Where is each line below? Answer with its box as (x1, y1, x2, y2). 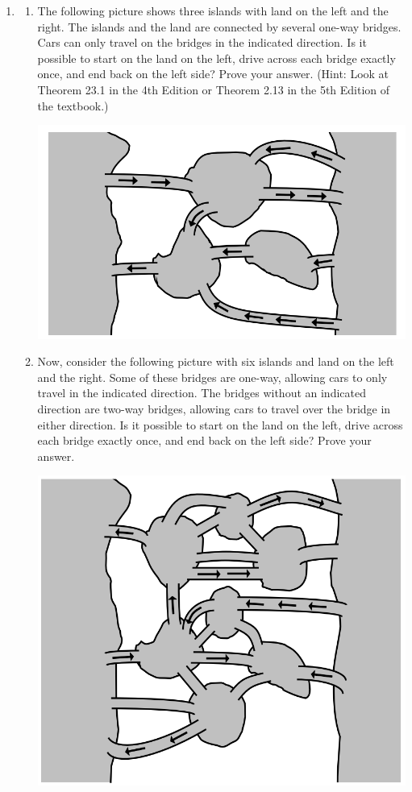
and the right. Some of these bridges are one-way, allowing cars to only (37, 368, 388, 385)
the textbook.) (37, 97, 109, 114)
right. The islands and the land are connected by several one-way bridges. (37, 18, 402, 35)
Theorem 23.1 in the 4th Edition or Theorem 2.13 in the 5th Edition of (37, 81, 390, 97)
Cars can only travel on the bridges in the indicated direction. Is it (37, 34, 367, 51)
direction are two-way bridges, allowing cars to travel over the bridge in (37, 400, 391, 417)
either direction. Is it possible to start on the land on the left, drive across (37, 416, 403, 433)
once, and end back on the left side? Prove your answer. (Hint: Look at (37, 65, 389, 82)
